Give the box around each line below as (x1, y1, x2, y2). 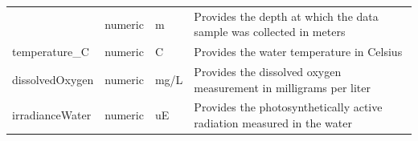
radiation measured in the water (194, 115, 352, 131)
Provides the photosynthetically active (194, 99, 383, 115)
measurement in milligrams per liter (194, 79, 371, 95)
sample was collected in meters (194, 23, 346, 40)
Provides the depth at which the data (194, 7, 379, 24)
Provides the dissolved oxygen (194, 63, 342, 80)
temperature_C (12, 43, 89, 60)
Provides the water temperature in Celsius (194, 43, 403, 60)
